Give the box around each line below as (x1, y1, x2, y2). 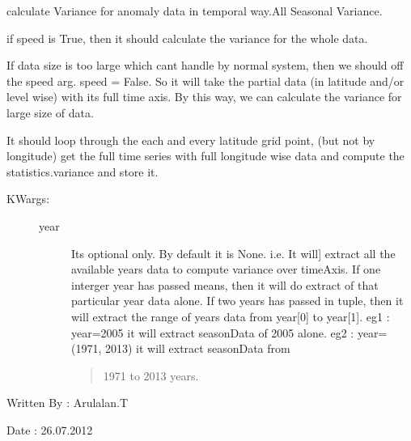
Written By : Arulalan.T (6, 394, 129, 411)
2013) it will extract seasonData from (104, 340, 290, 357)
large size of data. (6, 104, 94, 121)
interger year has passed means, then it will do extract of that (71, 276, 379, 293)
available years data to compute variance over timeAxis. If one (71, 261, 381, 278)
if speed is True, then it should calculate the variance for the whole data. (6, 29, 368, 46)
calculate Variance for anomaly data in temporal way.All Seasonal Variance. (6, 2, 383, 19)
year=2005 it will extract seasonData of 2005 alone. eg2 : (71, 324, 354, 341)
